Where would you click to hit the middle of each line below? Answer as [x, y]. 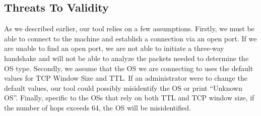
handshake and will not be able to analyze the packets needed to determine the [126, 58]
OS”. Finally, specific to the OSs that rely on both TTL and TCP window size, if [129, 98]
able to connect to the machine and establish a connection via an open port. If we [130, 38]
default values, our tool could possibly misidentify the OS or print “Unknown [123, 88]
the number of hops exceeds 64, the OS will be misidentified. [97, 107]
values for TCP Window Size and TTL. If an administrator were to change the [126, 78]
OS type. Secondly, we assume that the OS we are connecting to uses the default [129, 68]
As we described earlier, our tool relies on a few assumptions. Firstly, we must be [129, 28]
